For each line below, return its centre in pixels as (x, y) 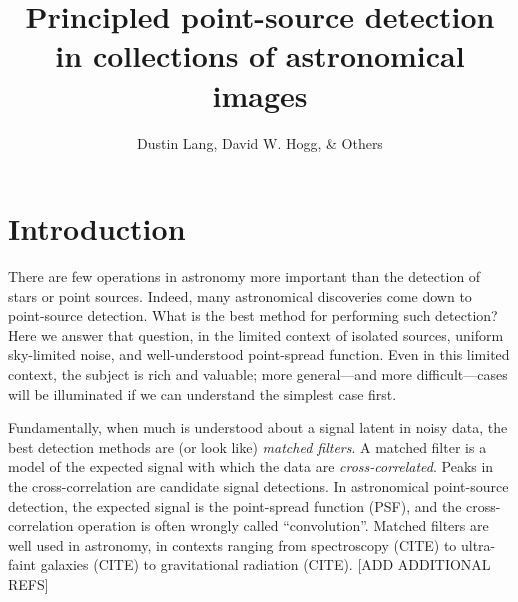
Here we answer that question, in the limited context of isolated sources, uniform (256, 334)
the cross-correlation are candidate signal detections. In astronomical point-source (258, 485)
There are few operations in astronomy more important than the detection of (244, 276)
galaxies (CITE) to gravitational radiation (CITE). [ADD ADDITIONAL (265, 564)
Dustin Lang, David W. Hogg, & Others (260, 142)
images (260, 94)
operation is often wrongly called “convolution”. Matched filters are (283, 525)
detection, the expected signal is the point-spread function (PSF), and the (235, 505)
